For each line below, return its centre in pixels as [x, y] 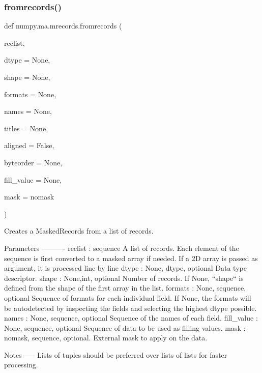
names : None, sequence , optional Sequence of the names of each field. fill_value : [131, 318]
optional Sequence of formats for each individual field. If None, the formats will [128, 297]
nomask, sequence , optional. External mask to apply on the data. [106, 338]
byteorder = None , [33, 162]
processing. [21, 365]
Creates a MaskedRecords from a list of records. [79, 231]
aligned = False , [29, 145]
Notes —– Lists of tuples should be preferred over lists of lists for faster [116, 354]
